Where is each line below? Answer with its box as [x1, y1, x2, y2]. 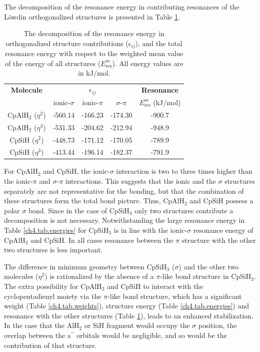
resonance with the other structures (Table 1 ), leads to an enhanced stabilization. [4, 310, 253, 320]
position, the [198, 320, 237, 330]
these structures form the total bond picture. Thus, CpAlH [4, 195, 184, 206]
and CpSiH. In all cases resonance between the [30, 234, 173, 245]
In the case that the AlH [4, 320, 79, 330]
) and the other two [178, 261, 239, 271]
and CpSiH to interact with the [107, 280, 203, 291]
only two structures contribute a [134, 205, 233, 215]
